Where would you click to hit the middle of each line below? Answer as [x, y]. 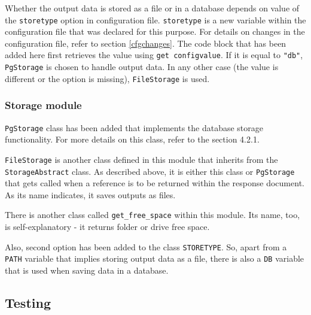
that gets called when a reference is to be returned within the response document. [155, 183]
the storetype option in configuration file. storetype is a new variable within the [155, 19]
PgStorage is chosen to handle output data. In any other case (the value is [142, 67]
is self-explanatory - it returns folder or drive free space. [107, 227]
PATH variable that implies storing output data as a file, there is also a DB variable [155, 258]
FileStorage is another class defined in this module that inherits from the [141, 159]
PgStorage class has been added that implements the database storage [134, 127]
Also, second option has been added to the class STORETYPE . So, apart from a [146, 246]
